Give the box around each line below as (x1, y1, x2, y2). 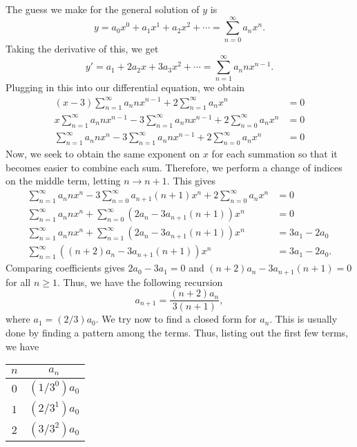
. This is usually (269, 312, 338, 326)
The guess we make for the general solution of (6, 2, 200, 16)
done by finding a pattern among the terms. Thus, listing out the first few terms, (6, 325, 348, 339)
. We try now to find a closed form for (95, 312, 257, 326)
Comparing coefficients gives (6, 260, 125, 275)
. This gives (166, 173, 215, 188)
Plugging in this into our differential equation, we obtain (6, 80, 245, 95)
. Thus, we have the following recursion (57, 274, 223, 289)
